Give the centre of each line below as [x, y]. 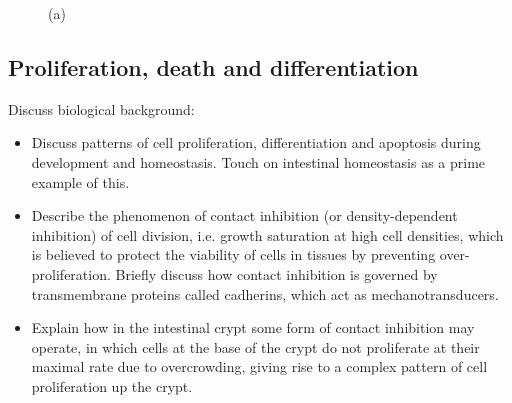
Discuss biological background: [101, 108]
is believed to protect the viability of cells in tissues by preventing [233, 254]
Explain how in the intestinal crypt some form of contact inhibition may [253, 327]
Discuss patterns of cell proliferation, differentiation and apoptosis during [256, 142]
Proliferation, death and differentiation [213, 66]
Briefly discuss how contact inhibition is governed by [276, 273]
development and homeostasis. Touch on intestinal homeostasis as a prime [258, 161]
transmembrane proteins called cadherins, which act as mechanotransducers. [265, 293]
